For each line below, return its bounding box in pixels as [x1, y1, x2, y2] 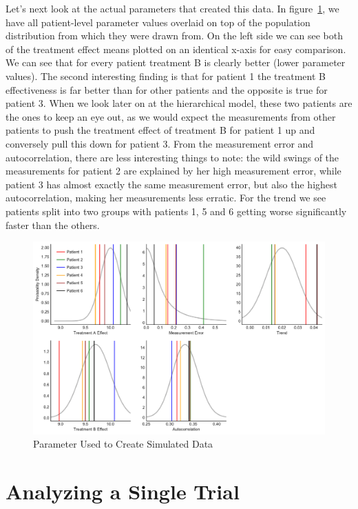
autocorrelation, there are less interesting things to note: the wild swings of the [6, 150, 339, 164]
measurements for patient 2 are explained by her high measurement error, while [6, 163, 341, 178]
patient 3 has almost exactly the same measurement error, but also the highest [6, 177, 338, 191]
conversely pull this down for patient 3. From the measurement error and [6, 136, 314, 150]
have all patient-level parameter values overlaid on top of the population [6, 14, 310, 29]
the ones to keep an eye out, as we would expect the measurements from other [6, 109, 336, 123]
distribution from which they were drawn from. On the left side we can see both [6, 28, 344, 43]
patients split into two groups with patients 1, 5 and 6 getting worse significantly [6, 203, 347, 218]
